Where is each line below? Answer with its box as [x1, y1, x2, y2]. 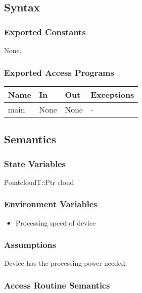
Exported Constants [4, 25, 86, 38]
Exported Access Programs [4, 66, 114, 78]
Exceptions [91, 88, 134, 100]
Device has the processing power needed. [4, 258, 127, 268]
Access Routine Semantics [4, 279, 110, 291]
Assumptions [4, 238, 56, 251]
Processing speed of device [15, 217, 96, 228]
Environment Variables [4, 198, 97, 210]
